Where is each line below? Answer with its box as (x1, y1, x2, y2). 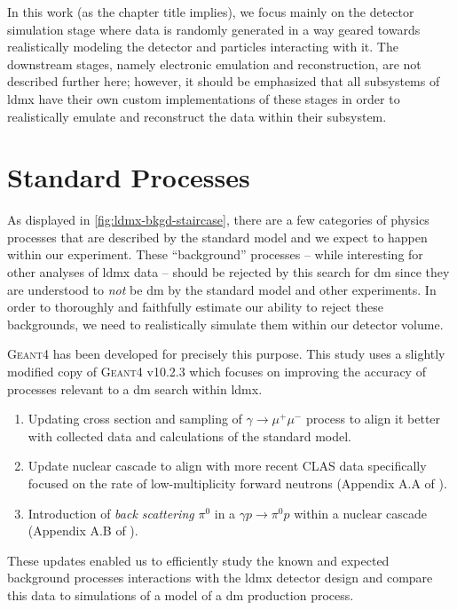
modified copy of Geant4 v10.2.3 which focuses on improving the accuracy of (7, 362, 426, 381)
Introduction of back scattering (28, 503, 194, 522)
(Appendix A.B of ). (28, 521, 138, 540)
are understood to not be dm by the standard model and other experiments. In (7, 280, 437, 298)
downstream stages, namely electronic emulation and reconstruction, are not (7, 54, 422, 73)
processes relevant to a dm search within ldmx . (7, 379, 263, 398)
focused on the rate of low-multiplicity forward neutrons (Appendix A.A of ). (28, 474, 447, 492)
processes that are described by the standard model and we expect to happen (7, 227, 428, 246)
